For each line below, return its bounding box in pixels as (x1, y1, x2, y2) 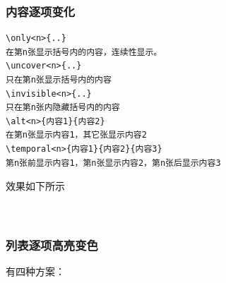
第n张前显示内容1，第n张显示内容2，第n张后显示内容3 (6, 157, 221, 168)
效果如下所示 (6, 179, 65, 193)
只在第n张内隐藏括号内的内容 (6, 102, 120, 113)
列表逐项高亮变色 (6, 236, 98, 253)
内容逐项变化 (6, 2, 76, 20)
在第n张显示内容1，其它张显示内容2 (6, 130, 147, 140)
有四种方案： (6, 264, 65, 279)
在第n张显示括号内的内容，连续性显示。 (6, 47, 162, 57)
